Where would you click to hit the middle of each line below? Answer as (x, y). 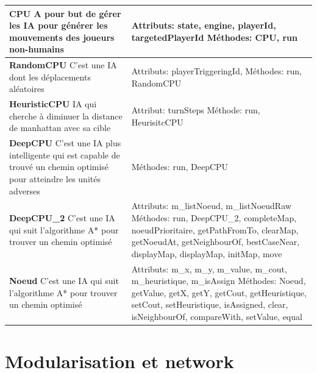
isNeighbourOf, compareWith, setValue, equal (217, 316)
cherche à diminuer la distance (66, 115)
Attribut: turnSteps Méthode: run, (196, 109)
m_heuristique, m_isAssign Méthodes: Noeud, (219, 281)
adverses (25, 190)
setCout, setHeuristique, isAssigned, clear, (210, 304)
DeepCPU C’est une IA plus (65, 143)
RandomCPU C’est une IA (63, 65)
